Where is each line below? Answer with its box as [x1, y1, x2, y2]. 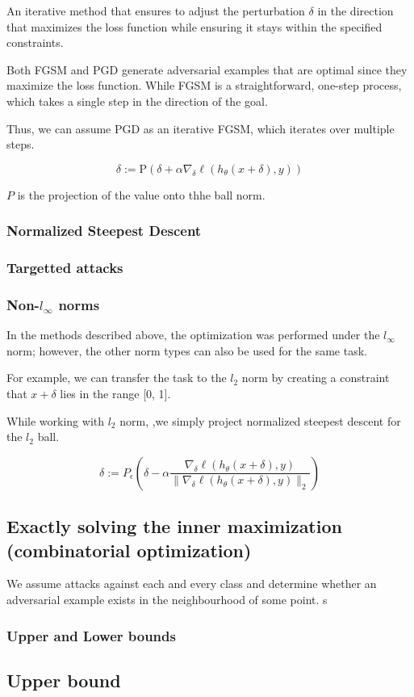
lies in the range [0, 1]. [60, 385, 171, 402]
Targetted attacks [6, 258, 123, 278]
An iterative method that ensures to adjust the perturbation [6, 2, 305, 19]
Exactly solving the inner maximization [6, 514, 342, 539]
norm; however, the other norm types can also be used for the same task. [6, 342, 367, 359]
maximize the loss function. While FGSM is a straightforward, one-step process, [6, 77, 402, 94]
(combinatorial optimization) [6, 537, 252, 562]
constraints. [6, 34, 64, 51]
